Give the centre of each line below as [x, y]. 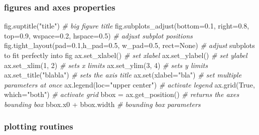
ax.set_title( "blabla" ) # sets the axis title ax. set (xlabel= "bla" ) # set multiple [123, 75]
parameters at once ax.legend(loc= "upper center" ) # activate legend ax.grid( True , [129, 84]
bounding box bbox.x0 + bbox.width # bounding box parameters [102, 104]
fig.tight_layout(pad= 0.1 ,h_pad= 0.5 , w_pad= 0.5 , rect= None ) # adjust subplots [129, 45]
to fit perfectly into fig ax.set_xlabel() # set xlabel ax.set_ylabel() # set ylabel [126, 55]
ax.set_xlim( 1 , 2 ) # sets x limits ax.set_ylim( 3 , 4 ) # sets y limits [106, 65]
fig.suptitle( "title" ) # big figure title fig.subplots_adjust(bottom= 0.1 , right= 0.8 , [127, 26]
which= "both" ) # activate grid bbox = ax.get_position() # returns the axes [122, 94]
